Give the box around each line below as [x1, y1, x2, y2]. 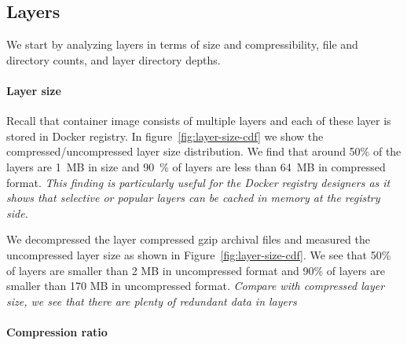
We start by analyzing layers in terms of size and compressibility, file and [6, 36, 358, 53]
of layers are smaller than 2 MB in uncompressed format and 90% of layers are [6, 262, 385, 278]
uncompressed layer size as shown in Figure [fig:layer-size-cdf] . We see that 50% [6, 246, 391, 262]
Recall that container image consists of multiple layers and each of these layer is [6, 112, 391, 129]
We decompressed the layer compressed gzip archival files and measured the [6, 231, 370, 248]
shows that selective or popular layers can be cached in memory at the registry [6, 189, 380, 206]
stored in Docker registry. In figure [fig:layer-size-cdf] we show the [6, 127, 324, 144]
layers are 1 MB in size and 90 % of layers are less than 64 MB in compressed [6, 158, 386, 174]
